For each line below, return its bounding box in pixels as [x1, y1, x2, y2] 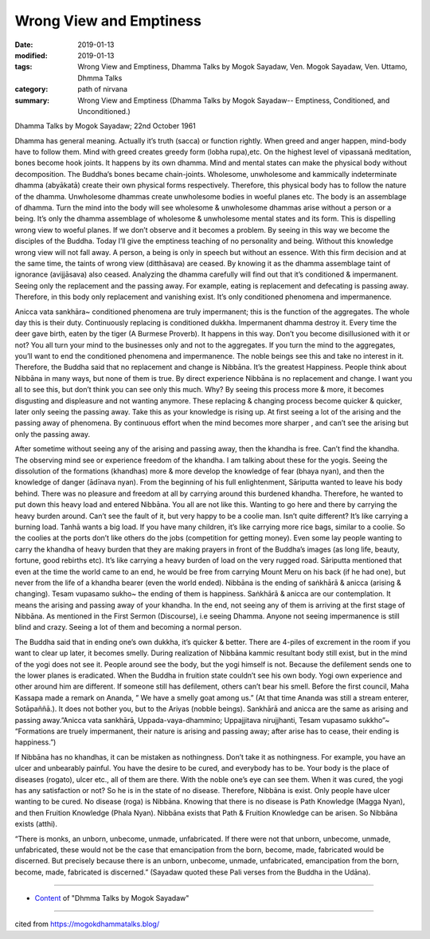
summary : [14, 96, 50, 105]
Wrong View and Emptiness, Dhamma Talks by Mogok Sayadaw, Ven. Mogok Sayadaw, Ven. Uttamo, [77, 62, 408, 72]
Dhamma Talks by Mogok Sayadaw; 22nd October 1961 [14, 121, 197, 131]
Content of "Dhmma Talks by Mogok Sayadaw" [34, 894, 190, 903]
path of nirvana [77, 84, 127, 94]
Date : [14, 40, 33, 49]
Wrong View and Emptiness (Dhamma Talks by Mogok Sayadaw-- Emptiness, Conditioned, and [77, 96, 390, 105]
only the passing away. [14, 429, 91, 438]
